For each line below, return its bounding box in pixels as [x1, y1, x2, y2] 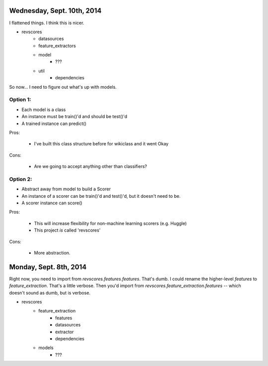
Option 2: [9, 176, 32, 183]
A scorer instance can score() [21, 200, 83, 206]
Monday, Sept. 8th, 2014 [9, 263, 87, 271]
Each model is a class [21, 107, 66, 113]
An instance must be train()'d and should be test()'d [21, 114, 128, 120]
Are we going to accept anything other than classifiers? [34, 164, 147, 170]
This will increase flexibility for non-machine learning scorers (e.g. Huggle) [34, 220, 187, 226]
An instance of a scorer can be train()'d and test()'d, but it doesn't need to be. [21, 193, 181, 199]
